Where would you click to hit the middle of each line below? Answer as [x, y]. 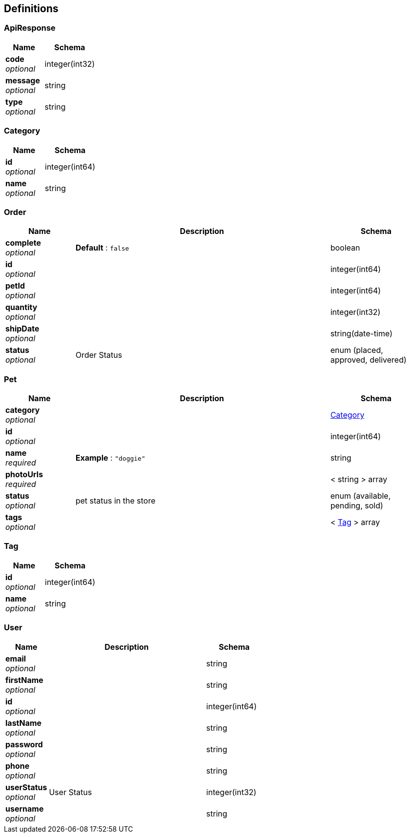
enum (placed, [357, 350]
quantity [21, 307]
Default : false [102, 248]
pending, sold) [357, 506]
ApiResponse [30, 28]
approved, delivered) [368, 360]
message [23, 80]
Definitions [31, 9]
